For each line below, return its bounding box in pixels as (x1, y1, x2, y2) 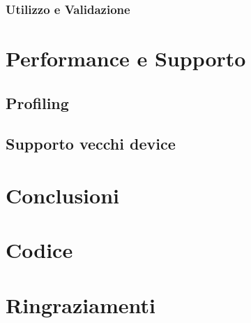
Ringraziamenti (6, 290, 155, 319)
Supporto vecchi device (6, 133, 176, 155)
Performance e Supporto (6, 44, 246, 73)
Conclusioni (6, 180, 119, 209)
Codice (6, 236, 73, 264)
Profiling (6, 92, 69, 113)
